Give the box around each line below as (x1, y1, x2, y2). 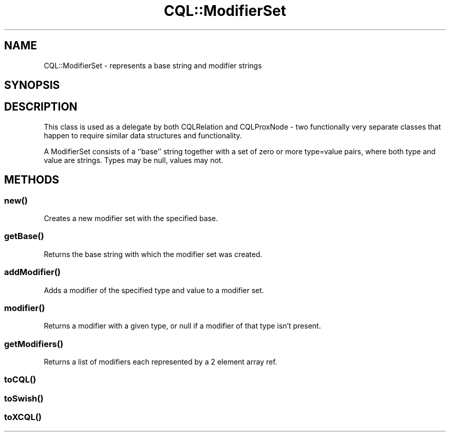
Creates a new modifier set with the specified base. (44, 214, 218, 223)
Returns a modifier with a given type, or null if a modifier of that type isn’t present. (44, 321, 321, 331)
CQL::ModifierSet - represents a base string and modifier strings (44, 61, 262, 70)
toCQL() (4, 374, 36, 385)
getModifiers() (4, 338, 64, 349)
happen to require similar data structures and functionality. (44, 131, 242, 140)
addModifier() (4, 267, 61, 278)
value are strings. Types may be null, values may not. (44, 155, 223, 165)
